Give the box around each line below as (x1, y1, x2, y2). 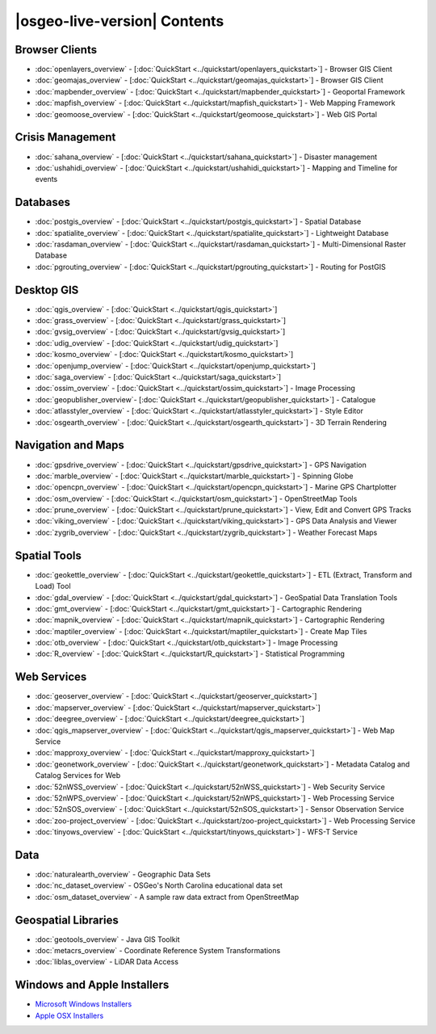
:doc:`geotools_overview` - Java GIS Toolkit (35, 934, 181, 944)
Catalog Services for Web (35, 771, 121, 780)
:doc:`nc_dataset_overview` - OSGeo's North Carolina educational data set (35, 881, 283, 890)
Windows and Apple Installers (15, 978, 170, 992)
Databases (15, 195, 71, 209)
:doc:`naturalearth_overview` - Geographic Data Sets (35, 869, 212, 879)
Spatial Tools (15, 549, 82, 562)
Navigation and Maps (15, 439, 125, 452)
